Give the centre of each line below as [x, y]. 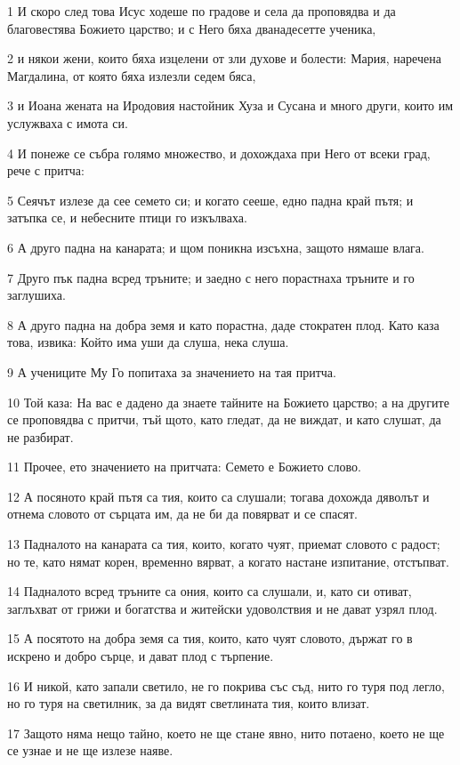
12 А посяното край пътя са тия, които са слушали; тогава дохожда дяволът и [218, 496]
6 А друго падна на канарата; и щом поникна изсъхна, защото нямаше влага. [216, 247]
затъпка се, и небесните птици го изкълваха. [127, 217]
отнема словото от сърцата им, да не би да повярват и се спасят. [182, 514]
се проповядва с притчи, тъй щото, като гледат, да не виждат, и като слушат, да [224, 419]
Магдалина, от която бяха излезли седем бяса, [132, 75]
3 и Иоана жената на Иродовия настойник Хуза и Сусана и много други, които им [230, 105]
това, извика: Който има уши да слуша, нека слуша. [148, 342]
